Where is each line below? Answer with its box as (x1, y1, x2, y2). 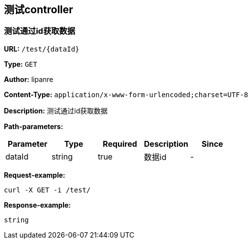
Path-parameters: (4, 122, 63, 131)
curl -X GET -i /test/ (4, 186, 91, 194)
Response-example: (4, 200, 71, 209)
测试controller (4, 3, 73, 16)
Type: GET (4, 59, 37, 68)
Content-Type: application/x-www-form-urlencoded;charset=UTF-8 (4, 90, 248, 99)
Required (103, 138, 137, 149)
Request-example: (4, 170, 66, 179)
